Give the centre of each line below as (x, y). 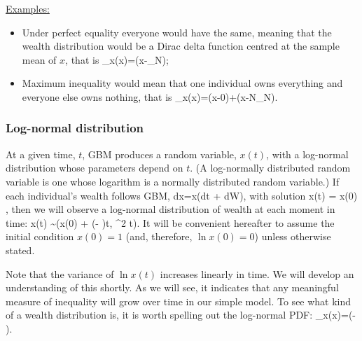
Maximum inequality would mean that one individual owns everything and (182, 83)
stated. (20, 250)
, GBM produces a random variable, (159, 154)
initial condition (40, 236)
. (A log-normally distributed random (270, 168)
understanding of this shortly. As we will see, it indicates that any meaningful (172, 287)
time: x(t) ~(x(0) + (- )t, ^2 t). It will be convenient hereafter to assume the (170, 222)
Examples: (28, 8)
